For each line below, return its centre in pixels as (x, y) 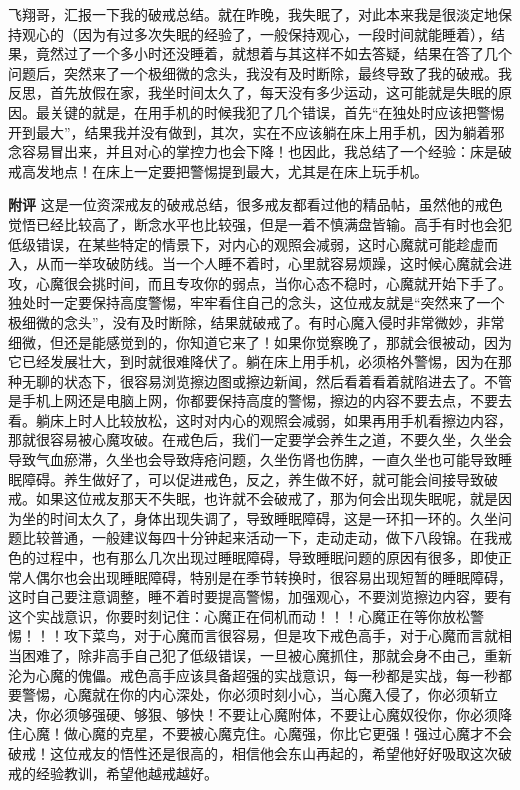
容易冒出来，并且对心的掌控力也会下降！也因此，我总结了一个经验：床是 (259, 151)
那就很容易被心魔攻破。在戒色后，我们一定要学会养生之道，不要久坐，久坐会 (260, 439)
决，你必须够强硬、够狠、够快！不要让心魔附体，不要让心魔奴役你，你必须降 (260, 713)
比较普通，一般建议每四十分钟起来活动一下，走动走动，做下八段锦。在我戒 (266, 537)
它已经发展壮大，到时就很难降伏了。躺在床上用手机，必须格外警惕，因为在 (253, 361)
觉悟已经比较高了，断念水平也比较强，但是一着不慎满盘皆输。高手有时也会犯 (260, 223)
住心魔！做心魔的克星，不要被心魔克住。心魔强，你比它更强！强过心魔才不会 (260, 733)
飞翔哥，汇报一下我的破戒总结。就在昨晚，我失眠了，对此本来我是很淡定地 (253, 14)
